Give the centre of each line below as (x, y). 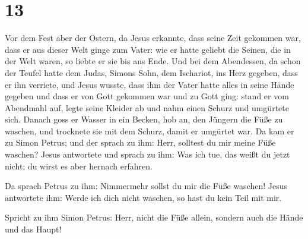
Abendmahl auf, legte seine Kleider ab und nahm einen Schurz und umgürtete (147, 107)
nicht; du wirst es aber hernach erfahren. (79, 166)
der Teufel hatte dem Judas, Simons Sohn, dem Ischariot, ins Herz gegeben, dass (151, 72)
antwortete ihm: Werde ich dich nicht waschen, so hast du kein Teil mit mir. (143, 197)
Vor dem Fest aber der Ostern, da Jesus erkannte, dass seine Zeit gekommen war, (153, 38)
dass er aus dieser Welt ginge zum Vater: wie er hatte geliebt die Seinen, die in (148, 49)
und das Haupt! (33, 229)
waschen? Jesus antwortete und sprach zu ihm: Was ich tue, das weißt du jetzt (147, 154)
